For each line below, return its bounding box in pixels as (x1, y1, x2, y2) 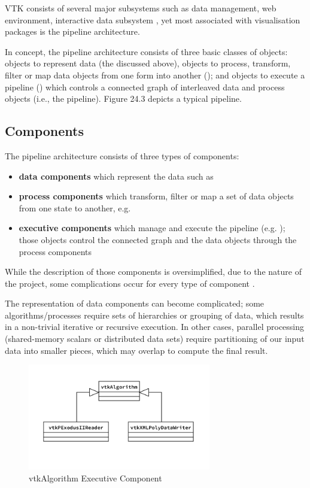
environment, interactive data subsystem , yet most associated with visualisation (5, 13, 300, 26)
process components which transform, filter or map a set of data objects (19, 190, 294, 202)
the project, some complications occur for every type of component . (5, 277, 255, 289)
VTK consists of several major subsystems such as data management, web (5, 2, 276, 14)
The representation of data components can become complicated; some (5, 297, 265, 310)
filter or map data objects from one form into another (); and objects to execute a (5, 68, 305, 81)
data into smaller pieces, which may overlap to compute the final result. (5, 344, 268, 356)
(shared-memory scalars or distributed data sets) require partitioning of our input (5, 332, 305, 345)
